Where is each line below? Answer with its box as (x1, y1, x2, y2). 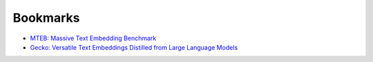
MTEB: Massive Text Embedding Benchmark (30, 34, 157, 42)
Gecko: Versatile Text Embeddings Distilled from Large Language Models (30, 43, 238, 51)
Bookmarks (12, 10, 80, 25)
